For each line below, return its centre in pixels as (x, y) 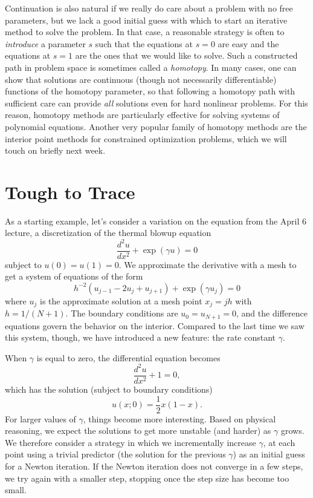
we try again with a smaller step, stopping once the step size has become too (147, 478)
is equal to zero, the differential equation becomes (128, 357)
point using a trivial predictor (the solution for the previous (115, 454)
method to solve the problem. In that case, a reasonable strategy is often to (145, 32)
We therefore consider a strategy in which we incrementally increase (131, 442)
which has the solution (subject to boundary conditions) (109, 389)
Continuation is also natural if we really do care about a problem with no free (149, 8)
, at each (279, 442)
